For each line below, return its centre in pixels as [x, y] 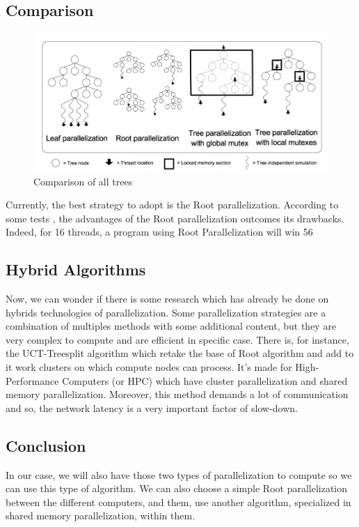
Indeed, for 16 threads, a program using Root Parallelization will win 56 [159, 232]
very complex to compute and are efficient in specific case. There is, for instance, [177, 339]
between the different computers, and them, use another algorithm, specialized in [178, 502]
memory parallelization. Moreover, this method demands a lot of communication [177, 394]
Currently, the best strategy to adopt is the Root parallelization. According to [172, 205]
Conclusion [46, 445]
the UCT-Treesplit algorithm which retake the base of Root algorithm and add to [180, 353]
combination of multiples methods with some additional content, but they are [171, 326]
